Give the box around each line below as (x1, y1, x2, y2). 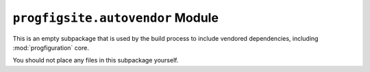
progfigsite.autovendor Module (12, 10, 219, 25)
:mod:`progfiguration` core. (12, 43, 89, 52)
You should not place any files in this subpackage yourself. (12, 56, 179, 65)
